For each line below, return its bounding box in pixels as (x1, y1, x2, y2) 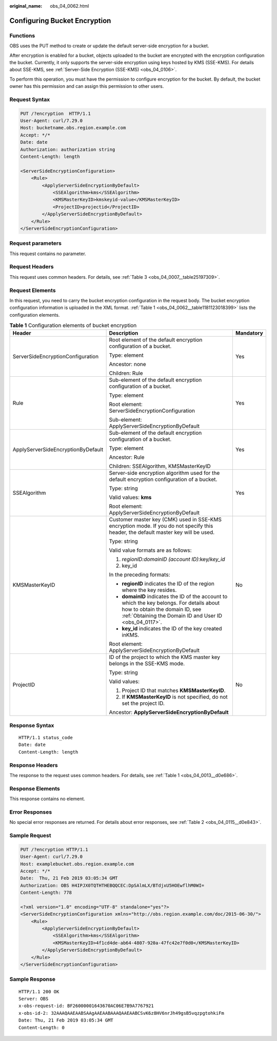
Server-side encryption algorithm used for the (109, 470, 220, 477)
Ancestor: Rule (109, 454, 145, 461)
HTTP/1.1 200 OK (18, 989, 60, 994)
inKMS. (122, 631, 140, 639)
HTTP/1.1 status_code (18, 735, 73, 741)
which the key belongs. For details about (122, 600, 220, 607)
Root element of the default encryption (109, 336, 203, 343)
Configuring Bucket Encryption (9, 16, 111, 25)
